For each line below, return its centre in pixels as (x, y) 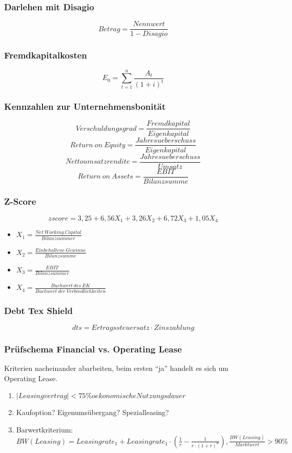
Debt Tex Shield (38, 310)
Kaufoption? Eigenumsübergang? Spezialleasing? (92, 412)
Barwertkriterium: (45, 429)
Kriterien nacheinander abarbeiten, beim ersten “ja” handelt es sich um (116, 368)
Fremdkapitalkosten (46, 55)
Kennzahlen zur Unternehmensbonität (85, 106)
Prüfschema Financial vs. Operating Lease (93, 349)
